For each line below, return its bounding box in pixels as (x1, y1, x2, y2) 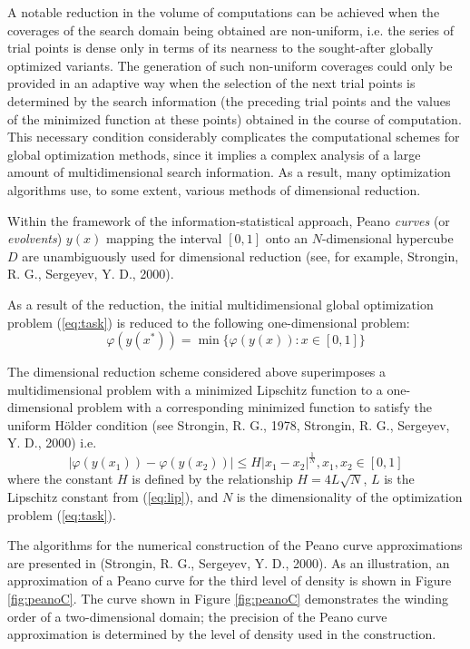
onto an (265, 229, 308, 248)
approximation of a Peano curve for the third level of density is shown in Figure (7, 571, 452, 590)
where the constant (7, 469, 113, 488)
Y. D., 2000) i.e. (7, 433, 97, 452)
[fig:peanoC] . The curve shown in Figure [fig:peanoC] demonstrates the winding (7, 588, 448, 607)
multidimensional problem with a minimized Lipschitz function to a (7, 379, 383, 398)
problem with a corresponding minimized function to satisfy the (77, 398, 432, 417)
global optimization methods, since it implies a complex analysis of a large (7, 144, 421, 163)
